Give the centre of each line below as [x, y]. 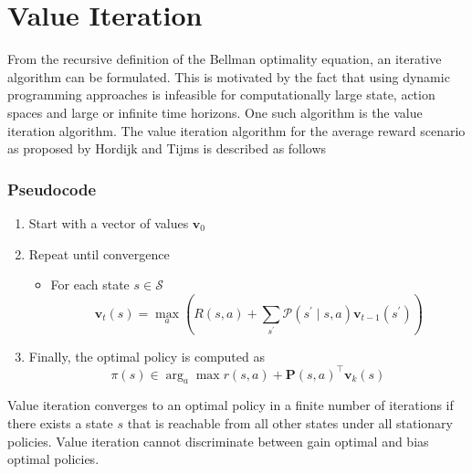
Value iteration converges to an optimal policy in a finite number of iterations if [231, 405]
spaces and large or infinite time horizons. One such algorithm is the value [215, 112]
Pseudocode [52, 189]
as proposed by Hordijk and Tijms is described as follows [167, 148]
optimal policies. [53, 459]
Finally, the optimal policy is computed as [147, 356]
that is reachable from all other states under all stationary [290, 422]
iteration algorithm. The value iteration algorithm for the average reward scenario [236, 130]
